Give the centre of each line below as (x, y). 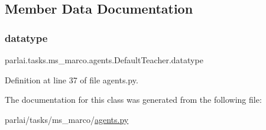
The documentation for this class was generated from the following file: (133, 100)
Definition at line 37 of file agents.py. (72, 79)
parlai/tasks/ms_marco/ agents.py (67, 119)
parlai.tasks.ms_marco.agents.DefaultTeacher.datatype (104, 60)
